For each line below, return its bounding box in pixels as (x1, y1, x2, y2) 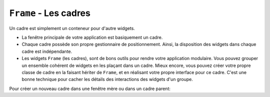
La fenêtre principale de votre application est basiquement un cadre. (21, 34, 163, 40)
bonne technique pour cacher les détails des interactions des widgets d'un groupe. (21, 76, 193, 82)
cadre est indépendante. (21, 48, 72, 54)
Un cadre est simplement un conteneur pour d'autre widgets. (9, 25, 135, 31)
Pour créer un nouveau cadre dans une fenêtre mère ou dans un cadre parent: (9, 85, 171, 91)
